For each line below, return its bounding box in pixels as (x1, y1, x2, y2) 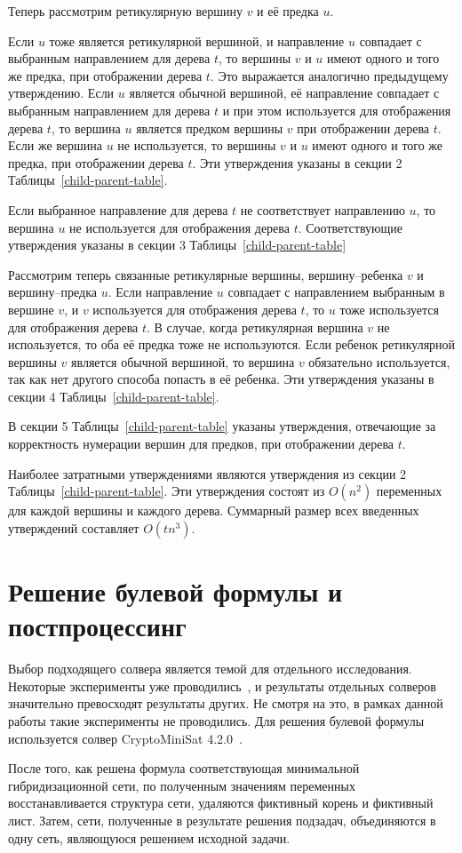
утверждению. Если (8, 84, 115, 102)
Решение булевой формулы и (8, 573, 343, 610)
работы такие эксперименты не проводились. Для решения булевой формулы (8, 711, 425, 729)
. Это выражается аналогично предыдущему (210, 66, 449, 84)
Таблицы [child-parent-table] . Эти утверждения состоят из (8, 482, 325, 500)
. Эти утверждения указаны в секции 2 (192, 153, 402, 171)
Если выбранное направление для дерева (8, 200, 228, 219)
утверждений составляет (8, 518, 139, 537)
